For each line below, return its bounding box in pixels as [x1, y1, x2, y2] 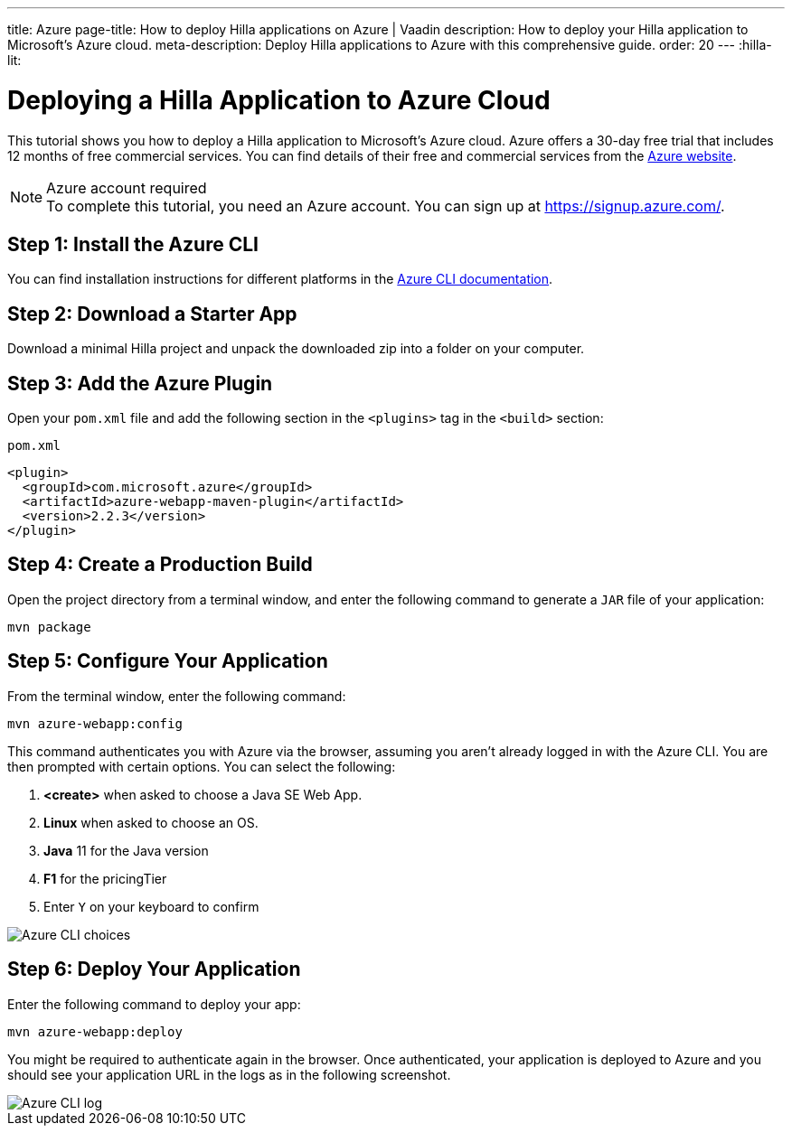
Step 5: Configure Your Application [7, 650, 328, 673]
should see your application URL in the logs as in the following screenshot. [7, 1066, 451, 1082]
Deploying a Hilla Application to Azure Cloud [7, 84, 551, 116]
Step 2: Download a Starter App [7, 302, 297, 325]
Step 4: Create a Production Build [7, 553, 313, 576]
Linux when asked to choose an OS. [43, 814, 259, 830]
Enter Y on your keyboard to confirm [43, 898, 259, 914]
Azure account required [46, 178, 207, 197]
